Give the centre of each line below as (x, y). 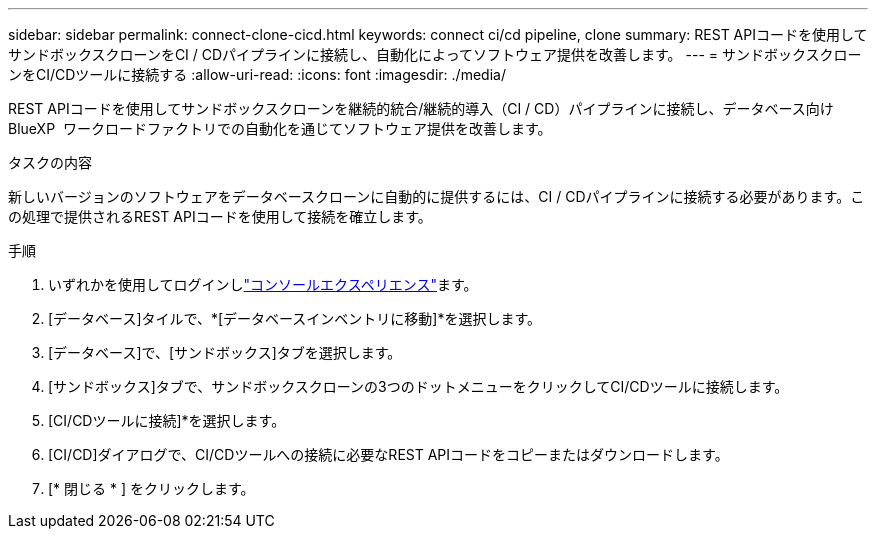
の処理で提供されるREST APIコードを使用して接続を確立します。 (220, 216)
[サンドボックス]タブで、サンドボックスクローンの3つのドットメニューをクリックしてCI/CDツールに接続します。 (418, 386)
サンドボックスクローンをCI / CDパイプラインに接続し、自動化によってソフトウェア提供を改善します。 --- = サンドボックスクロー (435, 54)
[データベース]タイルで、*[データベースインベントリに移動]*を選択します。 (295, 318)
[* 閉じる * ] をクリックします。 (151, 488)
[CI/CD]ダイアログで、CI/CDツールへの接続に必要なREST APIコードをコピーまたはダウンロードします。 (388, 454)
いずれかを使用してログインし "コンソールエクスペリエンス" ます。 (263, 284)
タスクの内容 (50, 162)
